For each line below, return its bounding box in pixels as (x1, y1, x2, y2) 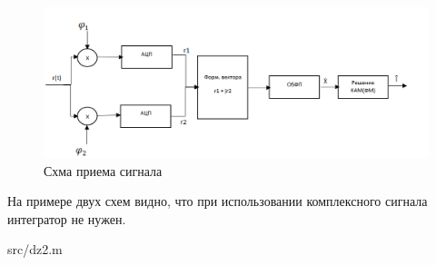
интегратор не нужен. (7, 209, 126, 228)
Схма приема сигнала (44, 161, 163, 180)
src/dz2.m (7, 240, 63, 259)
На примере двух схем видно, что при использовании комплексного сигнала (7, 191, 428, 211)
